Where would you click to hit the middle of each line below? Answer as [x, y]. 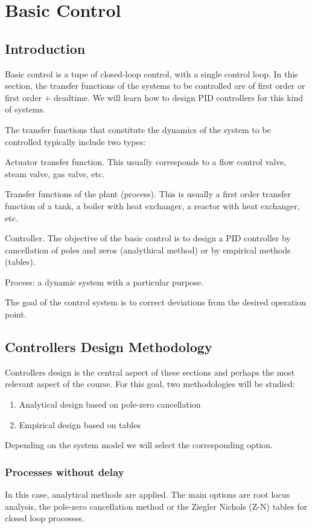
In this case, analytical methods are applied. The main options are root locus [148, 494]
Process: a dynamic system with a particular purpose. [104, 282]
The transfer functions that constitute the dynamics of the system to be [138, 129]
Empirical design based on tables [80, 424]
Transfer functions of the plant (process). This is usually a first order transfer [148, 194]
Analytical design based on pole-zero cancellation [110, 404]
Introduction [45, 48]
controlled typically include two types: [75, 141]
